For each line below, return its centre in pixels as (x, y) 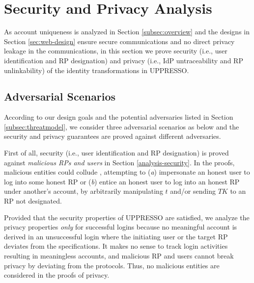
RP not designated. (33, 201)
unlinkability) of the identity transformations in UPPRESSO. (97, 70)
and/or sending (193, 191)
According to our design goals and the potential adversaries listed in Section (119, 117)
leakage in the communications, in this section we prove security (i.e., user (116, 51)
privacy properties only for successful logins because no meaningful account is (121, 227)
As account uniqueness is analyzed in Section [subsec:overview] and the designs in (127, 32)
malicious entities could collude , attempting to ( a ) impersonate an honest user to (127, 172)
